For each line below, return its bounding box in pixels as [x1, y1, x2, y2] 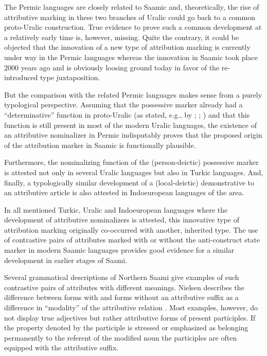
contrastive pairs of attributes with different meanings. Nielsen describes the [4, 282, 244, 292]
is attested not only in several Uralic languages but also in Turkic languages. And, [4, 166, 263, 177]
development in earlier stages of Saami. [4, 254, 127, 265]
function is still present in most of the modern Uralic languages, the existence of [4, 119, 257, 130]
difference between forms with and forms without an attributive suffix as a [4, 292, 239, 303]
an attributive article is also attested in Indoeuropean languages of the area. [4, 187, 244, 198]
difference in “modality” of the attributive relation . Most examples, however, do [4, 302, 258, 313]
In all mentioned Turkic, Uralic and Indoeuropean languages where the [4, 204, 228, 215]
